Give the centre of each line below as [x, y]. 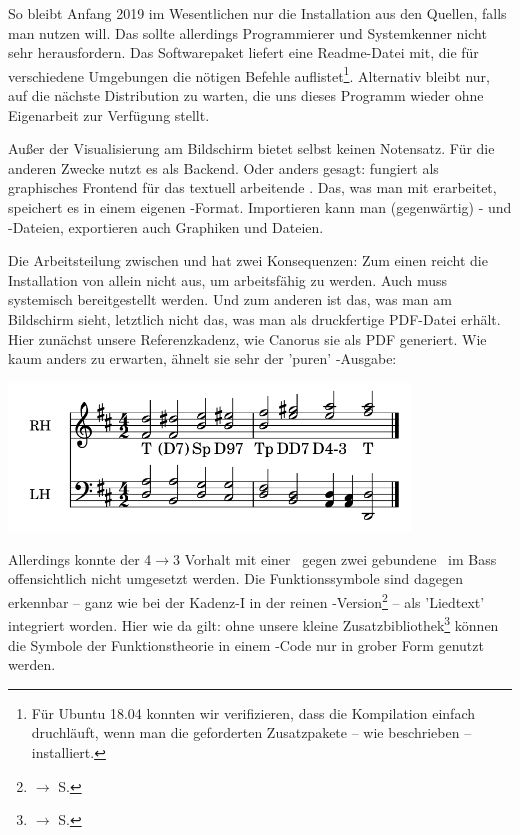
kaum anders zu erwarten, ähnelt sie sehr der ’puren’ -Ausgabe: [202, 358]
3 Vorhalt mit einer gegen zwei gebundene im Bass [335, 558]
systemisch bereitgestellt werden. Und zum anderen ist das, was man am [230, 299]
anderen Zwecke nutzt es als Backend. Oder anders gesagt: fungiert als [223, 167]
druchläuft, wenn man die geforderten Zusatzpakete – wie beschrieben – [251, 732]
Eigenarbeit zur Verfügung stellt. [109, 114]
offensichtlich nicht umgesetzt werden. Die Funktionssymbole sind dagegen [236, 578]
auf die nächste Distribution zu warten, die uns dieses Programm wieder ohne [246, 95]
